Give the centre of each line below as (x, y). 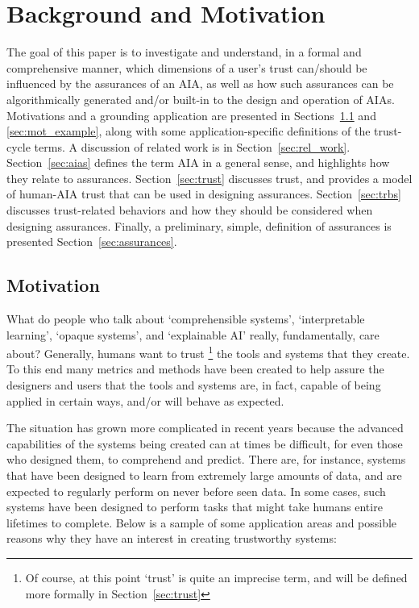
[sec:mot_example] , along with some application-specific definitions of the (189, 131)
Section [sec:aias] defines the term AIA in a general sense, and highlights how (198, 162)
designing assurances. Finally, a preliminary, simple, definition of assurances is (199, 225)
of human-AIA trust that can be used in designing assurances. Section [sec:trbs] (204, 194)
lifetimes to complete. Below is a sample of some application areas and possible (202, 522)
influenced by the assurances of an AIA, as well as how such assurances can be (200, 83)
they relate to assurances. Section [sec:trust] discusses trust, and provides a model (209, 178)
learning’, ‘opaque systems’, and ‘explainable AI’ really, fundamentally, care (193, 334)
